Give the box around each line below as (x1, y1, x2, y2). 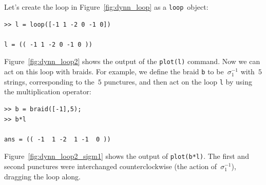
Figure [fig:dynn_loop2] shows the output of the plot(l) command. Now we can (4, 56, 260, 67)
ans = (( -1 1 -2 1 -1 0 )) (4, 135, 111, 143)
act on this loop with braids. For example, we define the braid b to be (4, 66, 224, 77)
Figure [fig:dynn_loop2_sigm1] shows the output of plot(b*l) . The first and (4, 151, 249, 161)
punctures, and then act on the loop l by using (104, 76, 252, 87)
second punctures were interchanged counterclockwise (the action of (4, 161, 217, 172)
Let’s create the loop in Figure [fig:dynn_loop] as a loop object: (4, 2, 208, 12)
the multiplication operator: (4, 86, 91, 97)
